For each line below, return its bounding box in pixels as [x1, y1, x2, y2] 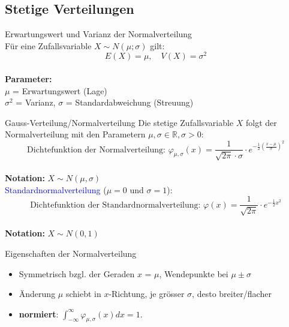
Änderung [19, 287, 56, 300]
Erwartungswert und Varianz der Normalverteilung [5, 28, 192, 40]
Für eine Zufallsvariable [5, 39, 92, 52]
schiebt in [65, 287, 101, 300]
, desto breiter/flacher [192, 287, 272, 300]
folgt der [246, 116, 277, 128]
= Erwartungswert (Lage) [13, 84, 107, 97]
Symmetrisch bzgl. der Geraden [19, 267, 135, 280]
